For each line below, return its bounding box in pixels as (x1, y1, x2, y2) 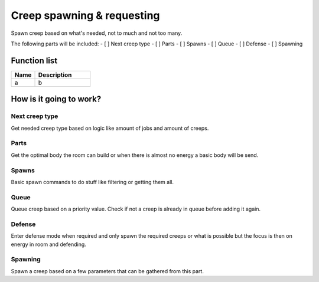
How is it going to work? (11, 94, 102, 104)
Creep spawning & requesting (11, 9, 160, 22)
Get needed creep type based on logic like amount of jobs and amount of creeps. (11, 124, 209, 132)
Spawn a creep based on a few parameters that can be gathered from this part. (11, 267, 204, 274)
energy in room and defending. (11, 241, 87, 248)
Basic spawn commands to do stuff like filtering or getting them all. (11, 178, 174, 185)
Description (38, 71, 72, 79)
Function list (11, 55, 58, 65)
